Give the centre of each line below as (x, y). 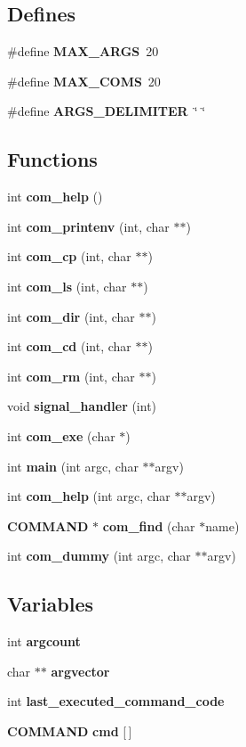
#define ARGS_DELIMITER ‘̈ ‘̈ (107, 111)
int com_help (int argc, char (89, 496)
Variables (51, 604)
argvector (80, 671)
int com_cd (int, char (69, 346)
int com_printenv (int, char (88, 226)
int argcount (44, 641)
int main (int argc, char (73, 466)
